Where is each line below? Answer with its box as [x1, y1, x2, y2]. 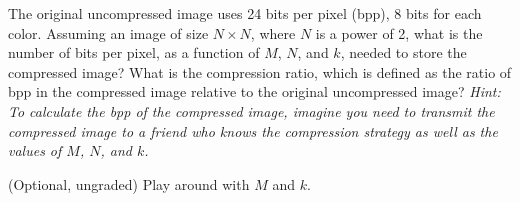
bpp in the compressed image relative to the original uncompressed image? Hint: [8, 81, 501, 102]
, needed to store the [340, 42, 467, 63]
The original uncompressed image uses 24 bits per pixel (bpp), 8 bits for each [8, 3, 482, 23]
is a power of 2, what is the [315, 22, 483, 43]
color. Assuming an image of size [8, 22, 209, 43]
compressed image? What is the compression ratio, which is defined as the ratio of [8, 61, 512, 82]
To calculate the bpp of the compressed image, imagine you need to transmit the [8, 100, 495, 121]
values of [8, 140, 62, 161]
